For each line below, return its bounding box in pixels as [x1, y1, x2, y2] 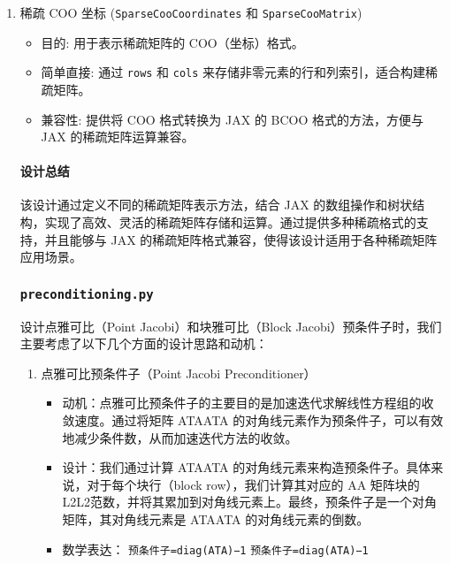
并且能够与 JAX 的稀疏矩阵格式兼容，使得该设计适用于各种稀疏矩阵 [44, 230, 438, 248]
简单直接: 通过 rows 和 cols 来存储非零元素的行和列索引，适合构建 [41, 63, 426, 81]
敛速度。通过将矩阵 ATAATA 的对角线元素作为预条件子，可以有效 [62, 411, 444, 430]
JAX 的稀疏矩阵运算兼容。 [41, 127, 194, 146]
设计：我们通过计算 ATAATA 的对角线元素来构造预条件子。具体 [62, 458, 431, 476]
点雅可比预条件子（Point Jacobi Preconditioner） [41, 363, 317, 382]
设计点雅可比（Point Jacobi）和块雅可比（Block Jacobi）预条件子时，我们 [19, 316, 442, 335]
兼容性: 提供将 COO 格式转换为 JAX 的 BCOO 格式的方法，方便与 [41, 110, 424, 128]
